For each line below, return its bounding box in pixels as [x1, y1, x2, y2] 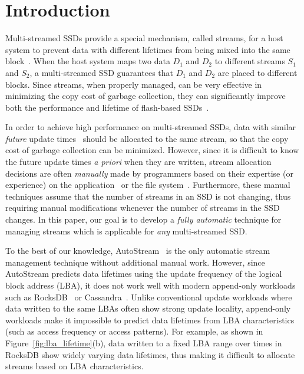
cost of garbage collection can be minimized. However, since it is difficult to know [5, 144, 299, 156]
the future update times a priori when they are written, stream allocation [5, 155, 272, 168]
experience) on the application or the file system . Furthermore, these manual [5, 178, 290, 191]
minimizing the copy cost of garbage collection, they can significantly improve [5, 90, 286, 102]
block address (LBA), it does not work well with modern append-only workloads [5, 279, 296, 291]
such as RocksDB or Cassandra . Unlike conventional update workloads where [5, 290, 292, 303]
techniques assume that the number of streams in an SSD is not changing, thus [5, 190, 291, 202]
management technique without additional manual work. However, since [5, 256, 265, 268]
